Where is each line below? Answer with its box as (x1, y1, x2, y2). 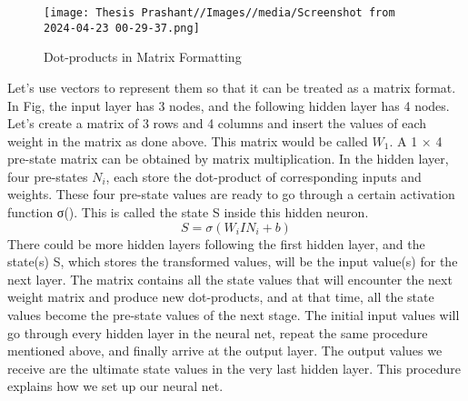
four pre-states (7, 166, 88, 185)
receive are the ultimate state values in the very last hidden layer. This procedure (7, 358, 462, 377)
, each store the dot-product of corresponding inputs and (105, 166, 422, 185)
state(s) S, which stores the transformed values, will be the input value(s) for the (7, 252, 458, 271)
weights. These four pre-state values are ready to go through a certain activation (7, 185, 455, 204)
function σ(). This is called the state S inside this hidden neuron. (7, 203, 369, 222)
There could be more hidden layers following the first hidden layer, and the (7, 234, 425, 253)
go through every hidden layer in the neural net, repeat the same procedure (7, 323, 428, 342)
